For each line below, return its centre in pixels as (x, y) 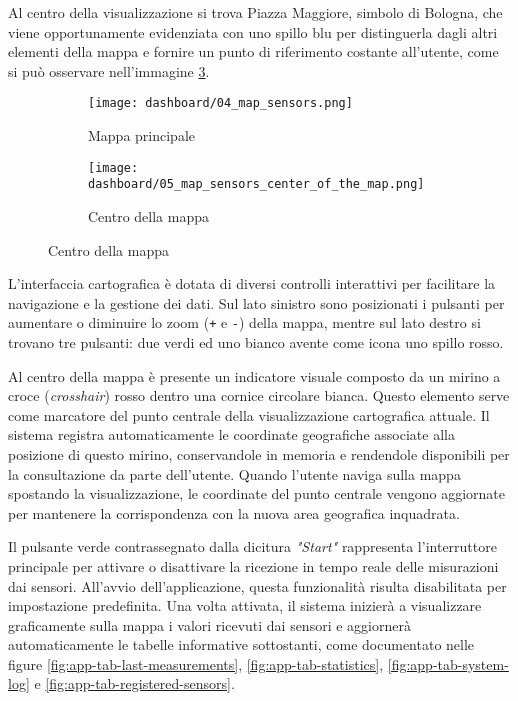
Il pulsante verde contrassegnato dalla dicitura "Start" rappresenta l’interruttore (252, 546)
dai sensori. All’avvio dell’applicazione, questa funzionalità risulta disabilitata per (257, 585)
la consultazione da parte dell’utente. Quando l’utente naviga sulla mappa (234, 473)
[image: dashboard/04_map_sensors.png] (220, 103)
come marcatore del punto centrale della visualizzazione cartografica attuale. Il (249, 414)
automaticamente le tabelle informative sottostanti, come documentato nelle (241, 644)
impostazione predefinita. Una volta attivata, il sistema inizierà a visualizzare (245, 605)
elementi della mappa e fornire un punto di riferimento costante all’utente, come (253, 51)
